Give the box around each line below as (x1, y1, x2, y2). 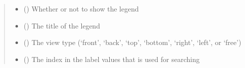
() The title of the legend (23, 20, 100, 30)
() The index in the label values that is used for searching (23, 53, 200, 64)
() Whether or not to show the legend (23, 3, 139, 13)
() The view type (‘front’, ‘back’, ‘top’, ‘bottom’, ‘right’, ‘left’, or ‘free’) (23, 37, 242, 47)
